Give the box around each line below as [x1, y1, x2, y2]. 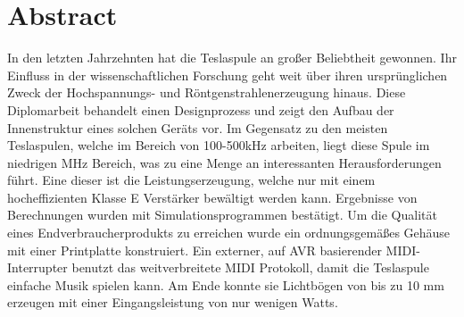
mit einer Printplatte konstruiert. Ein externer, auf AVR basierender [7, 240, 382, 259]
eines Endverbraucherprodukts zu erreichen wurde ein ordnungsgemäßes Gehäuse [7, 223, 451, 242]
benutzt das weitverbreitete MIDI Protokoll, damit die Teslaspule [71, 258, 429, 277]
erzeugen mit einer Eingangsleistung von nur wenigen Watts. [7, 293, 338, 312]
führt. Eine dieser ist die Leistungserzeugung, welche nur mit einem [7, 171, 376, 189]
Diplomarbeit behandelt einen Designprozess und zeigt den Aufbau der [7, 100, 394, 119]
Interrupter [7, 258, 68, 277]
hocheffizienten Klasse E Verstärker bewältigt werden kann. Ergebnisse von [7, 188, 418, 206]
